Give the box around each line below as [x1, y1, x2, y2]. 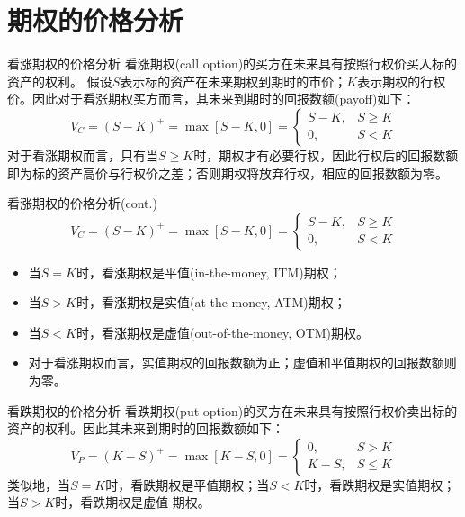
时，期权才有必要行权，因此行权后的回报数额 [193, 145, 459, 164]
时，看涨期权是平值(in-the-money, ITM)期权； [76, 262, 342, 281]
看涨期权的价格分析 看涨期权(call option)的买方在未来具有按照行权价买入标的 [7, 54, 458, 73]
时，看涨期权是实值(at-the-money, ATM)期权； [76, 293, 346, 312]
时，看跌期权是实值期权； [304, 475, 456, 494]
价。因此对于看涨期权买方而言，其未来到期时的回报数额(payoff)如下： [7, 89, 416, 108]
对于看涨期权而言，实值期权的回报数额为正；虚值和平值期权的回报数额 [28, 353, 444, 372]
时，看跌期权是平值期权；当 [105, 475, 270, 494]
